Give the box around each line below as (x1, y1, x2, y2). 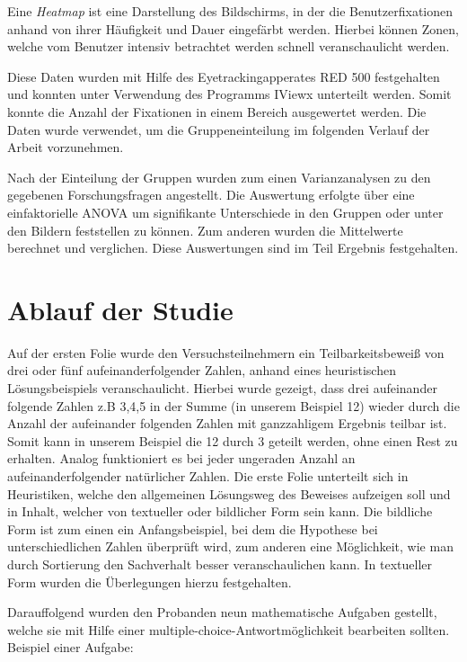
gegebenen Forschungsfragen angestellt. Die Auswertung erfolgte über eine (7, 185, 415, 204)
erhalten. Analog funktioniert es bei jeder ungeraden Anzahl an (7, 449, 356, 468)
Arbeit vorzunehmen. (7, 138, 124, 157)
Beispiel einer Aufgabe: (7, 638, 134, 657)
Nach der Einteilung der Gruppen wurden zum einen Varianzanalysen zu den (7, 167, 431, 186)
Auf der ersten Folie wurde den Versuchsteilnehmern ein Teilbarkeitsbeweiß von (7, 343, 445, 362)
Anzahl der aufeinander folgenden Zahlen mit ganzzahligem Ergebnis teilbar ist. (7, 414, 447, 433)
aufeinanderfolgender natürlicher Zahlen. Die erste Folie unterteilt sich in (7, 467, 409, 485)
